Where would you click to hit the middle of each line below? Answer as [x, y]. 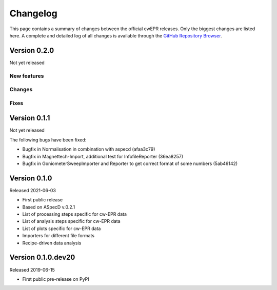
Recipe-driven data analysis [52, 243]
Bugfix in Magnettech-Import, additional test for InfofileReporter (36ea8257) [103, 156]
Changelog [33, 13]
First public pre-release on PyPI [56, 279]
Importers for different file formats [58, 236]
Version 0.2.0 [32, 50]
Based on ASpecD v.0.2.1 [49, 207]
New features [27, 76]
